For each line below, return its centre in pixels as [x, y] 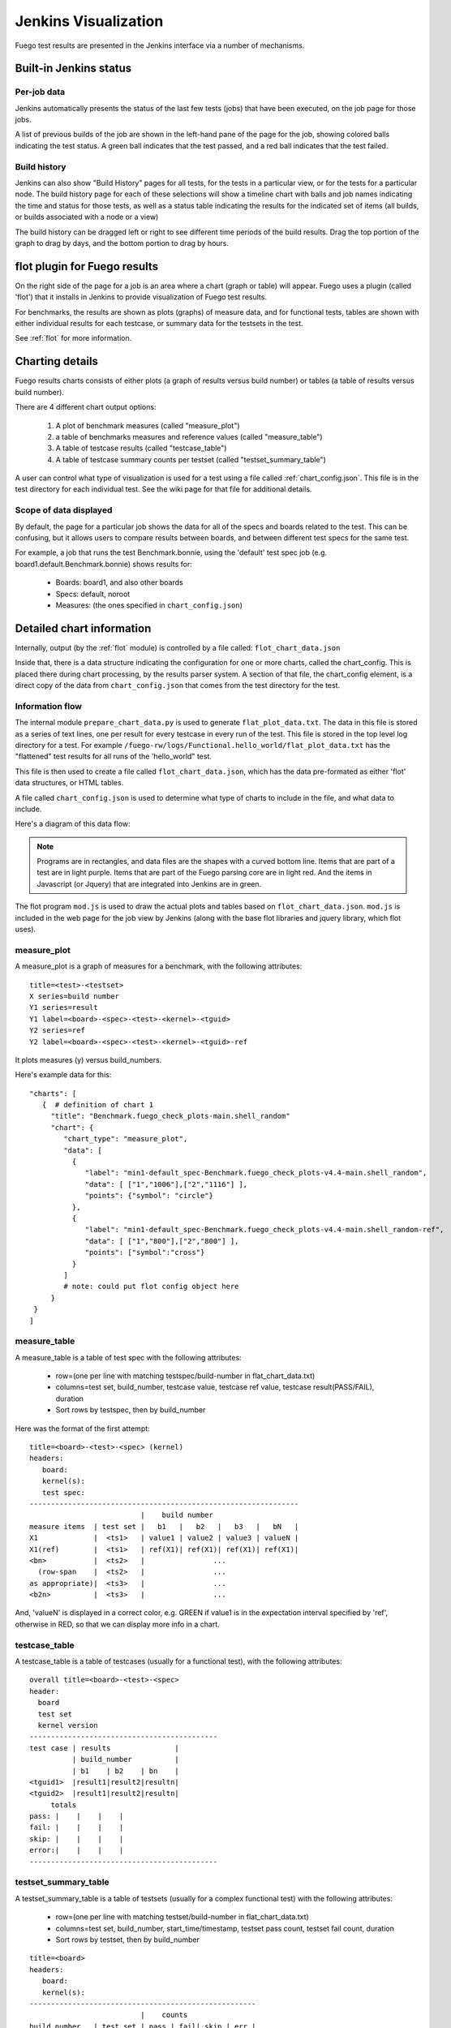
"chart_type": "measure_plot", [126, 1139]
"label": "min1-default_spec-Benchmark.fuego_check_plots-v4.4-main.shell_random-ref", [264, 1230]
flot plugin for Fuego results [86, 266]
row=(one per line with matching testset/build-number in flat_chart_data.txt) [183, 1917]
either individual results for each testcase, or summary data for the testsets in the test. [159, 324]
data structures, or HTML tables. [69, 783]
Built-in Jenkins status [73, 69]
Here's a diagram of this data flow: [73, 824]
